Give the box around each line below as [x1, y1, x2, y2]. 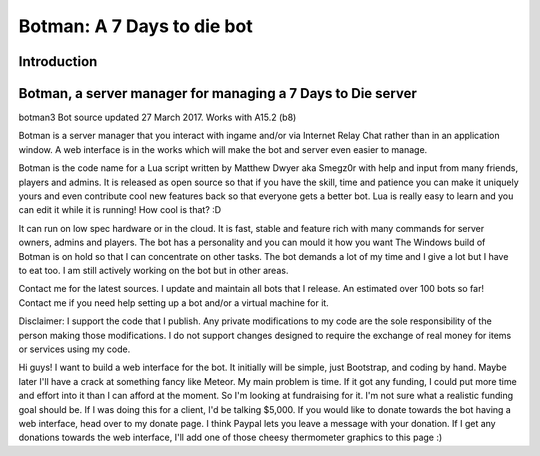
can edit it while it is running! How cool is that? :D [18, 204, 222, 216]
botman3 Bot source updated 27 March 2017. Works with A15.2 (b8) [18, 111, 297, 124]
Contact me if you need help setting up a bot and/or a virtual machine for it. [18, 296, 329, 309]
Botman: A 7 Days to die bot [18, 15, 254, 37]
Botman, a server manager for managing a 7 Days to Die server [18, 85, 417, 102]
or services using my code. [18, 343, 131, 355]
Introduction [18, 53, 98, 70]
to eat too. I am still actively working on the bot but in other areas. [18, 264, 289, 276]
